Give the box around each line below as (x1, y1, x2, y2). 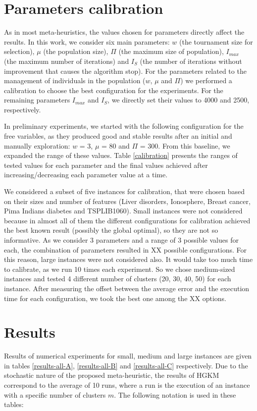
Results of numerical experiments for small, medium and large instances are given (4, 351, 252, 361)
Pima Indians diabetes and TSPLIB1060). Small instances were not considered (4, 205, 243, 216)
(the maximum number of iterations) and (4, 55, 129, 66)
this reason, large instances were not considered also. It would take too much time (4, 254, 253, 264)
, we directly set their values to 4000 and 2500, (107, 95, 250, 105)
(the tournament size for (179, 36, 253, 47)
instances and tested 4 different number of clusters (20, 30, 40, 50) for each (4, 273, 231, 284)
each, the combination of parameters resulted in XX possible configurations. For (4, 244, 247, 255)
